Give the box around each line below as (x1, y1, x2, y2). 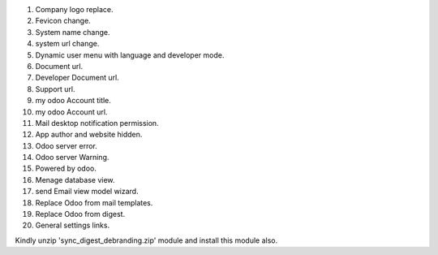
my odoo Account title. (35, 96, 111, 106)
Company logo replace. (35, 5, 114, 14)
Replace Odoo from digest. (35, 210, 126, 219)
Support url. (35, 84, 75, 93)
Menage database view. (35, 175, 115, 184)
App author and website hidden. (35, 130, 143, 140)
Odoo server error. (35, 140, 97, 150)
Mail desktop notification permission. (35, 118, 159, 127)
